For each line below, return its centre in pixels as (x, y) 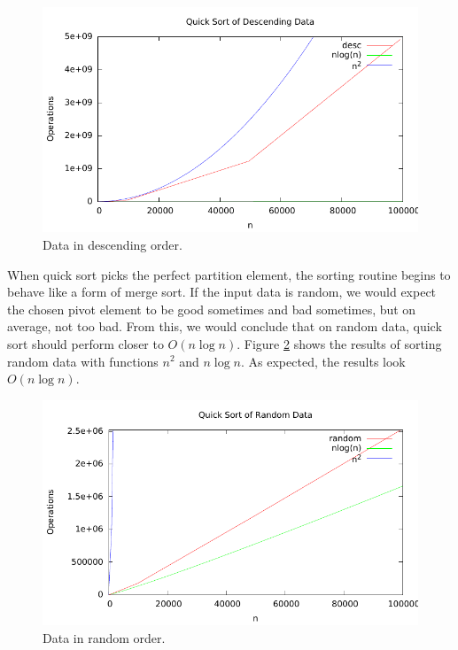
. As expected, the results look (323, 361)
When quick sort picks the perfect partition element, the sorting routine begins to (229, 274)
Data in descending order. (113, 244)
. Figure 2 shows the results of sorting (339, 343)
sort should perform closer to (85, 343)
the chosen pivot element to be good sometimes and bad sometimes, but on (212, 309)
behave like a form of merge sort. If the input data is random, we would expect (222, 292)
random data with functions (83, 361)
